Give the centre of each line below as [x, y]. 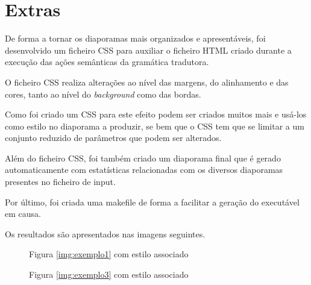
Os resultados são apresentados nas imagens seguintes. [105, 233]
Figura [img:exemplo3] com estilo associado [109, 274]
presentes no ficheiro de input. [60, 182]
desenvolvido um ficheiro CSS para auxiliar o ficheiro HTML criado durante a [148, 50]
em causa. [23, 214]
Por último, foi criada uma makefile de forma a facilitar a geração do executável [152, 202]
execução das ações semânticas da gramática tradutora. [107, 62]
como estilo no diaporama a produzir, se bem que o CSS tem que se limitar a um [155, 126]
